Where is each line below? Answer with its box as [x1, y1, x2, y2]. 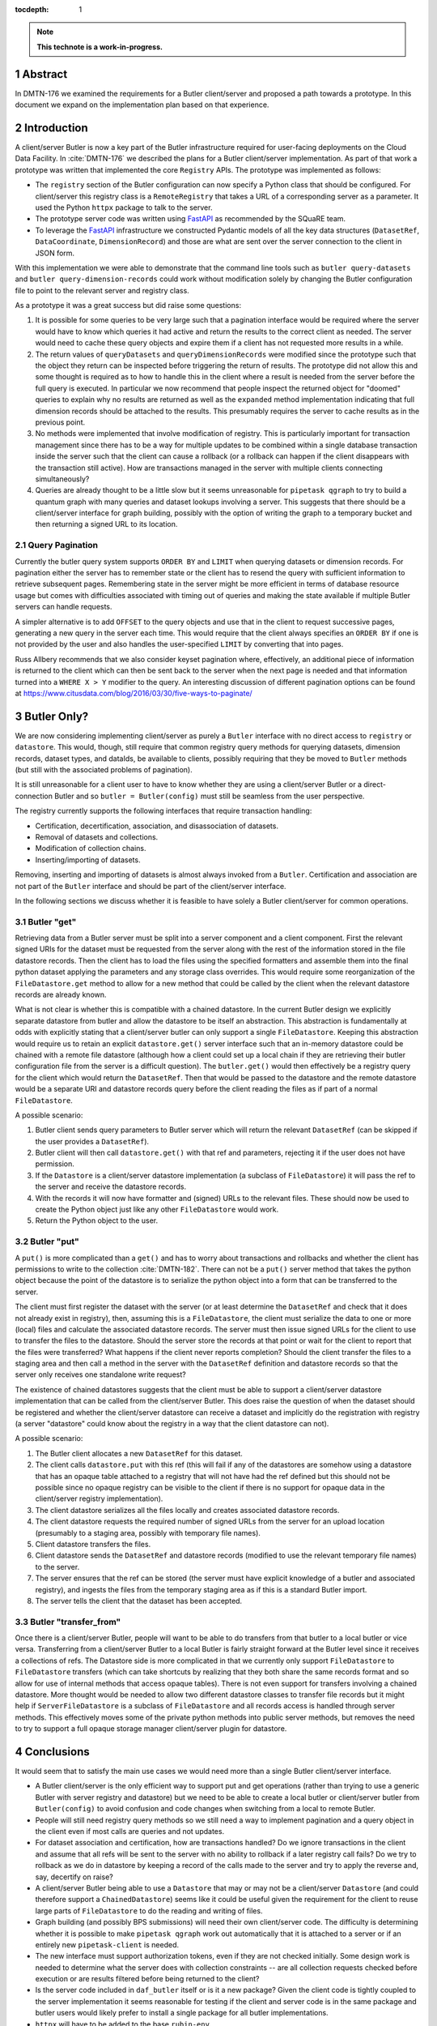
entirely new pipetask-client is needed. [35, 1939, 180, 1949]
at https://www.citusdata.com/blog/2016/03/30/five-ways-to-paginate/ [15, 688, 252, 698]
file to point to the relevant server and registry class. [15, 285, 189, 295]
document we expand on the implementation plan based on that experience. [15, 100, 269, 109]
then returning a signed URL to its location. [35, 519, 178, 529]
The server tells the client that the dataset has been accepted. [35, 1596, 243, 1605]
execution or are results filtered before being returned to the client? [35, 1974, 260, 1984]
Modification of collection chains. [35, 844, 146, 853]
